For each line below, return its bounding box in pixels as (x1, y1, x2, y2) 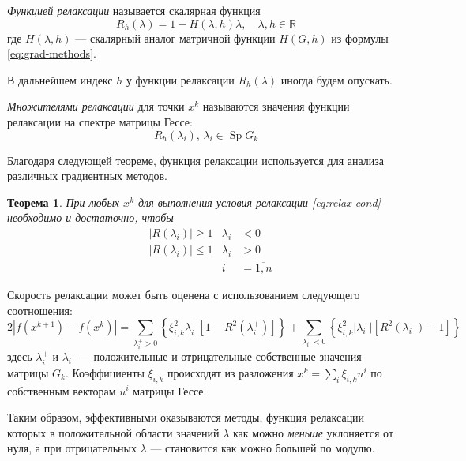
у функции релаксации (126, 71, 235, 88)
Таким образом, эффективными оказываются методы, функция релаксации (7, 409, 365, 425)
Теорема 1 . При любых (7, 193, 120, 210)
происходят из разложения (167, 364, 294, 380)
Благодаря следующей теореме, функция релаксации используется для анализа (7, 152, 385, 168)
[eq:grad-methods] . (7, 45, 96, 62)
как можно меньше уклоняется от (233, 424, 394, 440)
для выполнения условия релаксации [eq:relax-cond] (138, 193, 381, 210)
